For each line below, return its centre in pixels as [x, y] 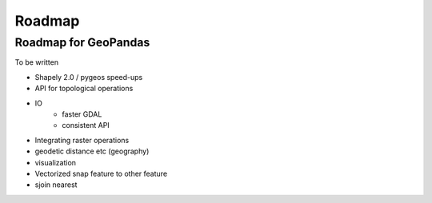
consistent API [86, 125]
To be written [37, 62]
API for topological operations [84, 89]
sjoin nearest [56, 185]
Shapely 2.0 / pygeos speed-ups [89, 77]
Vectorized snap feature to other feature [101, 173]
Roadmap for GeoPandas [82, 42]
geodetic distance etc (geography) [92, 151]
